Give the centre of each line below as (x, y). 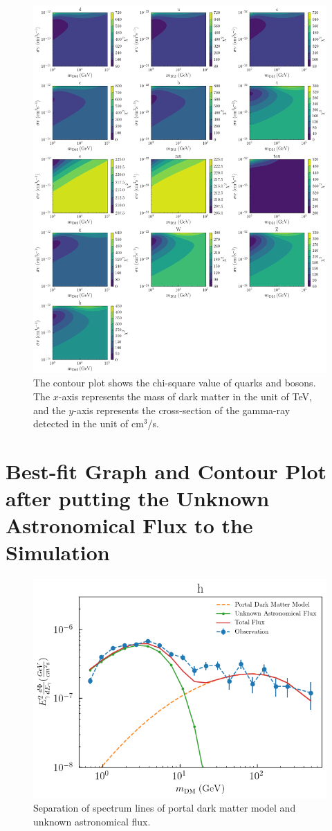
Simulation (58, 552)
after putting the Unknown (138, 498)
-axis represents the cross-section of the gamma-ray (182, 410)
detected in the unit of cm (89, 423)
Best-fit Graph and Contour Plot (166, 471)
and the (49, 410)
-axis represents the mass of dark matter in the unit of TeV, (185, 396)
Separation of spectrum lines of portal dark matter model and (165, 808)
